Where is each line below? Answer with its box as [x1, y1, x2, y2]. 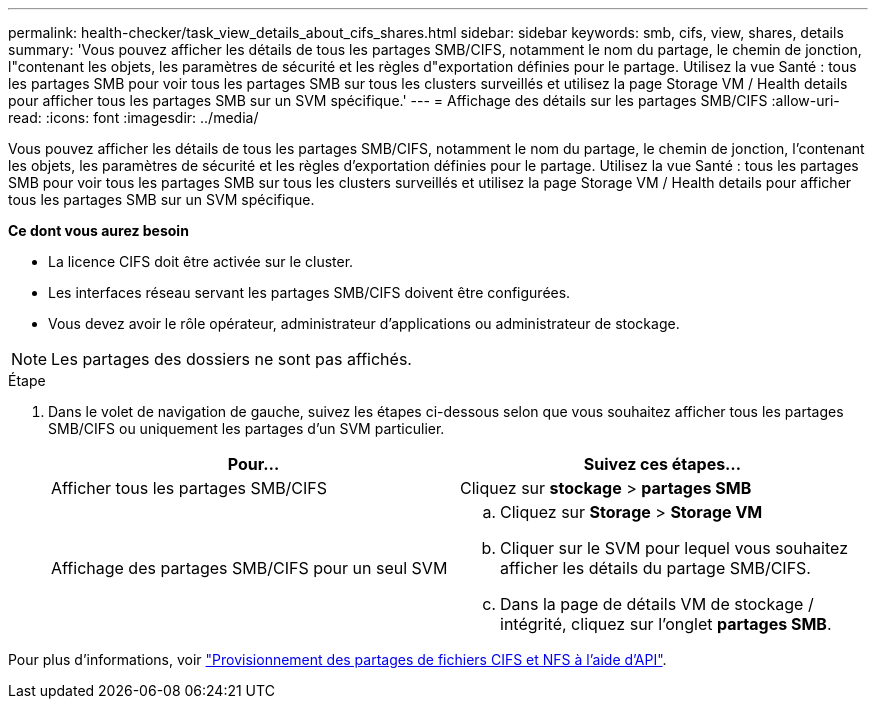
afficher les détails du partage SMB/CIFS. [500, 558, 811, 578]
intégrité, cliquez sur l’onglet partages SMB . [500, 614, 832, 634]
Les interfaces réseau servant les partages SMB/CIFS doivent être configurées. [48, 284, 571, 301]
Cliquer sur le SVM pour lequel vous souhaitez [500, 538, 848, 558]
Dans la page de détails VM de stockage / [500, 594, 814, 614]
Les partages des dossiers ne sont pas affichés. [51, 349, 412, 369]
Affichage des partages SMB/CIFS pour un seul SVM [51, 558, 448, 578]
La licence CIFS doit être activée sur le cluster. [48, 253, 354, 270]
